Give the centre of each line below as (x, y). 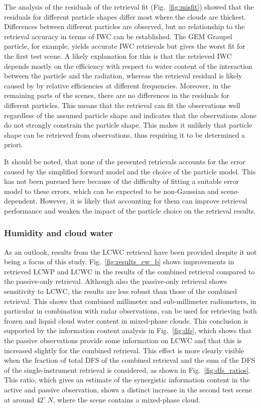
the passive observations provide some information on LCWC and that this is (123, 340)
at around (19, 399)
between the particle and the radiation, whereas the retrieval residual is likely (123, 76)
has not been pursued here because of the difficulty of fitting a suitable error (121, 181)
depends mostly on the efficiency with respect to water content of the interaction (128, 66)
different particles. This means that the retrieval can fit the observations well (122, 105)
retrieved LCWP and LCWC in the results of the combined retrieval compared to (129, 271)
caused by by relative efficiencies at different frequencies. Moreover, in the (117, 85)
